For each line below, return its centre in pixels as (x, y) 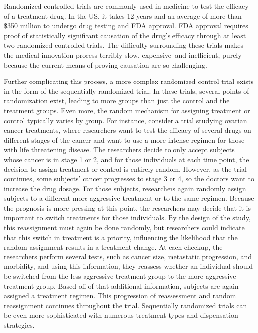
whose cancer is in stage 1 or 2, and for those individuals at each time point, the (127, 159)
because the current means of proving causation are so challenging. (106, 64)
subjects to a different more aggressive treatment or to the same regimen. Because (129, 198)
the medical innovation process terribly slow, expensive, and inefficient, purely (123, 54)
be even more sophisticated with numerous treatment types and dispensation (121, 315)
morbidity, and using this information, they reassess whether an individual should (129, 266)
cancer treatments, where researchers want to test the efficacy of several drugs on (128, 130)
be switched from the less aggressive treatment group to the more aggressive (120, 276)
